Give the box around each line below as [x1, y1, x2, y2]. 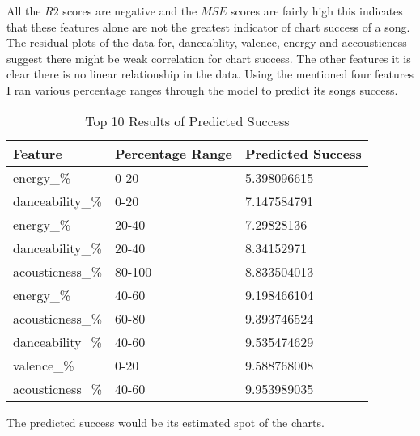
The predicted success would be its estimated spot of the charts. [6, 413, 325, 430]
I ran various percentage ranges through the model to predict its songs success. [6, 81, 398, 98]
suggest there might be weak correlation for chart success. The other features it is [6, 49, 411, 66]
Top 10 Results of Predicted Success [85, 111, 290, 130]
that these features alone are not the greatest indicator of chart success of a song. [6, 18, 410, 35]
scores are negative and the [62, 2, 197, 19]
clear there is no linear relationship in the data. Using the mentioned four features [6, 66, 414, 83]
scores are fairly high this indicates [231, 2, 403, 19]
